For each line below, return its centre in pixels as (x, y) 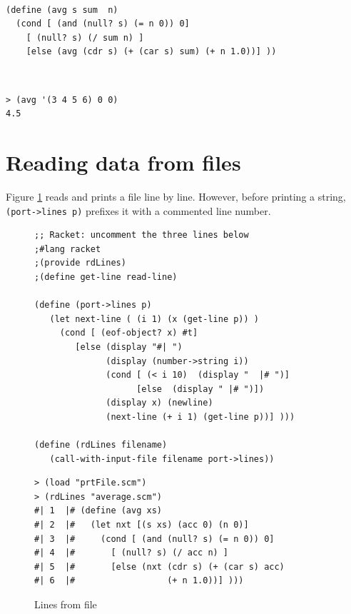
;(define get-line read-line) (106, 277)
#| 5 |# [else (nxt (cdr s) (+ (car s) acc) (159, 567)
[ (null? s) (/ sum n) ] (85, 37)
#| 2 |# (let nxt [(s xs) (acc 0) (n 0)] (142, 525)
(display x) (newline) (159, 403)
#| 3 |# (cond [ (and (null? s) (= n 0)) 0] (154, 539)
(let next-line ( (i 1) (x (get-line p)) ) (154, 319)
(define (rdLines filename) (101, 445)
